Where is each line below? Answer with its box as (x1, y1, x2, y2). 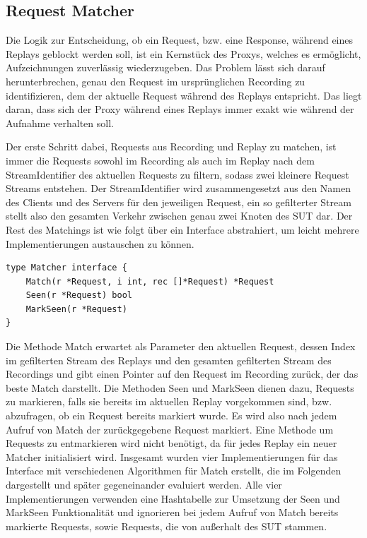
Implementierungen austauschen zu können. (6, 236, 194, 251)
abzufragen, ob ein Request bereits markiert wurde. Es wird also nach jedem (6, 408, 337, 423)
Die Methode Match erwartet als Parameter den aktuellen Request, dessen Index (6, 339, 356, 354)
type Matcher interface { (6, 263, 127, 273)
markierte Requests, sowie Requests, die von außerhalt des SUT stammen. (6, 518, 327, 533)
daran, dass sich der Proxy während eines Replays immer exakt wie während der (6, 102, 354, 116)
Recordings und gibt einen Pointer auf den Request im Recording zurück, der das (6, 366, 359, 381)
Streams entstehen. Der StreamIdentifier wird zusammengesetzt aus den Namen (6, 181, 351, 196)
